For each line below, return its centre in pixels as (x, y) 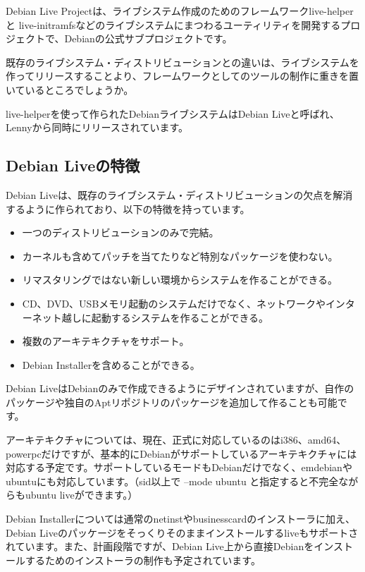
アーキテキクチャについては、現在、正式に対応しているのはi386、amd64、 (176, 440)
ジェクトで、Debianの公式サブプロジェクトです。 (119, 38)
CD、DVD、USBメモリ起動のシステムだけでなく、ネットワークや (174, 303)
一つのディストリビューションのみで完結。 (120, 232)
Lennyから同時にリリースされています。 (97, 127)
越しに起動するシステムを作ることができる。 (165, 317)
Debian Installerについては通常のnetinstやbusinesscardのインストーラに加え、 (180, 519)
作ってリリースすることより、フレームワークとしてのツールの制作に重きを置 (182, 76)
